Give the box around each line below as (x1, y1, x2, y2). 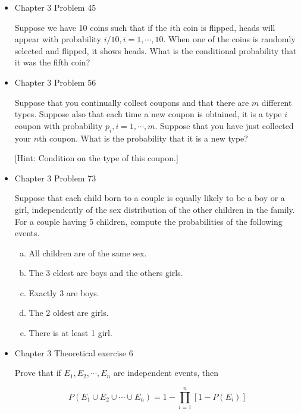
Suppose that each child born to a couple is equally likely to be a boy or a (14, 192, 285, 204)
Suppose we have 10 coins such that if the (14, 21, 167, 33)
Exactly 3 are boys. (29, 286, 99, 299)
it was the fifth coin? (14, 56, 90, 68)
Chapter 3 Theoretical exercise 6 (14, 346, 133, 359)
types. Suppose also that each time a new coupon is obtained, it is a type (14, 108, 282, 120)
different (261, 96, 292, 108)
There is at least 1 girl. (29, 327, 112, 339)
